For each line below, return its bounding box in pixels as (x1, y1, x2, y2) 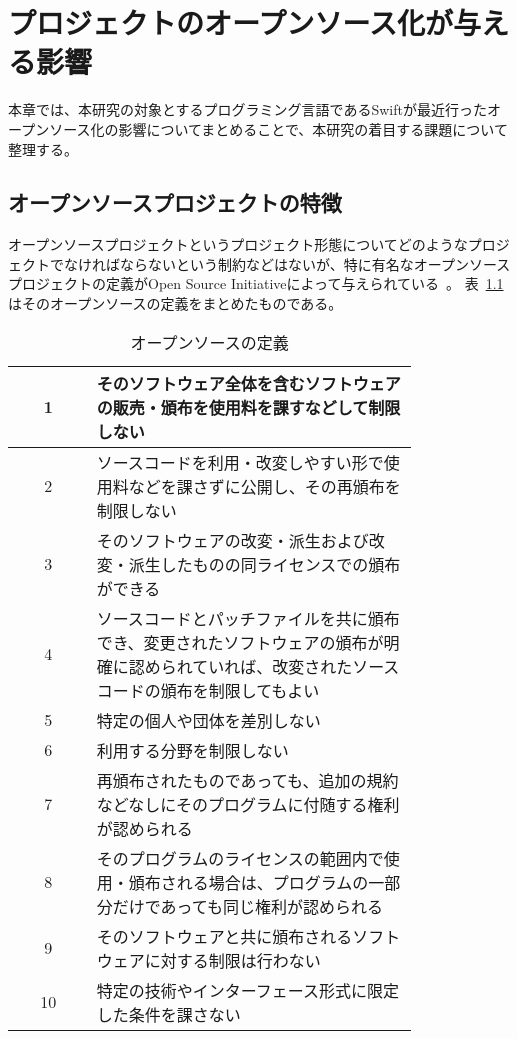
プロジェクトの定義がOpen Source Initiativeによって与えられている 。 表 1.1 (8, 273, 504, 294)
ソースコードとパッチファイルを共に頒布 (96, 606, 400, 630)
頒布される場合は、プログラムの (128, 870, 369, 894)
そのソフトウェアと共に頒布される (96, 924, 353, 948)
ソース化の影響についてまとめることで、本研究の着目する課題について (49, 118, 508, 139)
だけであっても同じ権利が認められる (112, 894, 383, 918)
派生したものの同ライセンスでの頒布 (128, 552, 401, 576)
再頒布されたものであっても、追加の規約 (96, 768, 399, 792)
